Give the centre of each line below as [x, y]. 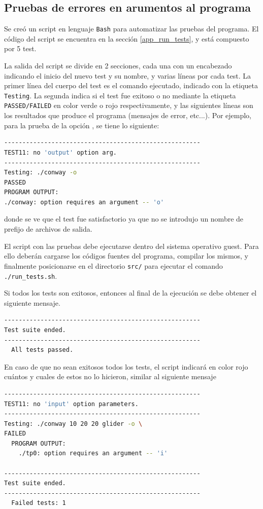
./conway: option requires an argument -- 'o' [84, 202]
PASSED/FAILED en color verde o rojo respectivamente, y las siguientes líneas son [129, 105]
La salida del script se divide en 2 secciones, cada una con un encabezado [118, 66]
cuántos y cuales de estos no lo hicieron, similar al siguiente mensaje [110, 376]
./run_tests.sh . [31, 276]
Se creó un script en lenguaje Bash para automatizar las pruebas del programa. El [131, 29]
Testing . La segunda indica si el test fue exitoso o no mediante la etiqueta [120, 95]
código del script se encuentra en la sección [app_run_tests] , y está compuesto [127, 38]
